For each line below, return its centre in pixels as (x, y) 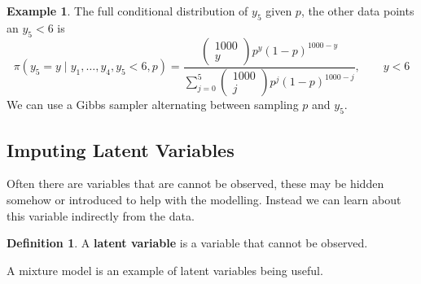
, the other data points (357, 11)
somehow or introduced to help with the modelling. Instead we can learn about (204, 200)
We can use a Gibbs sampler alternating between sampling (153, 105)
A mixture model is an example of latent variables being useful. (165, 270)
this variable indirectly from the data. (101, 215)
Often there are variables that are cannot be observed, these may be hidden (195, 184)
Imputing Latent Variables (121, 149)
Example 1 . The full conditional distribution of (127, 11)
